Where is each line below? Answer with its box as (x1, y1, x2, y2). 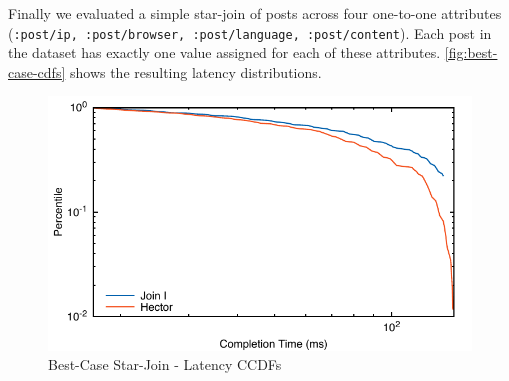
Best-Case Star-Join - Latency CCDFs (48, 354, 282, 375)
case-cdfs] (8, 61, 66, 82)
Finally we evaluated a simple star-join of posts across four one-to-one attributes (8, 3, 502, 23)
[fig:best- (444, 42, 498, 63)
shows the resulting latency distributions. (69, 61, 322, 82)
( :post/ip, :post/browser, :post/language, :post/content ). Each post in (8, 22, 492, 43)
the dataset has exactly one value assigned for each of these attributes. (8, 42, 441, 63)
